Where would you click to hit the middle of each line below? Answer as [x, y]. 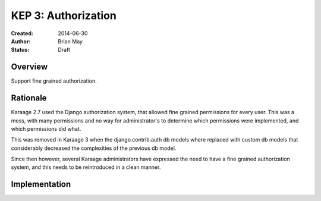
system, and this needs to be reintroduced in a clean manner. [86, 167]
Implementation [41, 184]
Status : [20, 50]
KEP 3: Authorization [64, 15]
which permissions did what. [46, 128]
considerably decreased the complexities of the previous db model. [94, 148]
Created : [22, 33]
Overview [29, 67]
